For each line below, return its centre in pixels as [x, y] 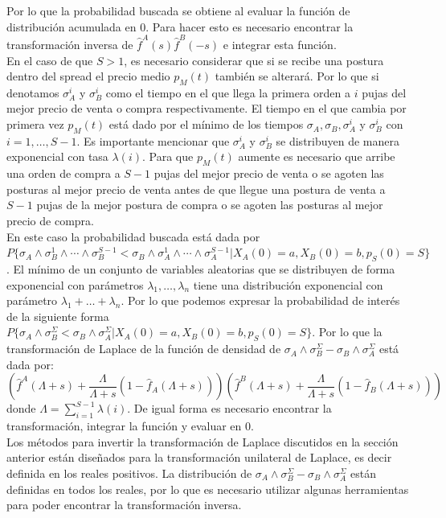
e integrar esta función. [280, 44]
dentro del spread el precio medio [88, 76]
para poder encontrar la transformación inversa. [124, 505]
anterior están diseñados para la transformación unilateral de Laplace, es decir [199, 457]
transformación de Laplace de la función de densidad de [144, 349]
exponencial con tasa [57, 156]
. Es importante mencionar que [153, 140]
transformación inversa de [70, 44]
